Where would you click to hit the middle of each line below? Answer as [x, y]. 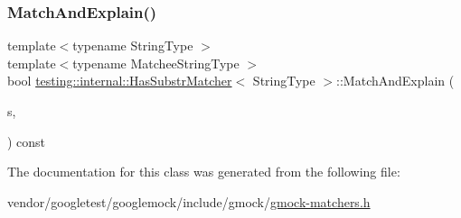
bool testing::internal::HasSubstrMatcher [120, 81]
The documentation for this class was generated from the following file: [204, 172]
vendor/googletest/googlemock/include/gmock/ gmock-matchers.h [189, 201]
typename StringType [133, 45]
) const [27, 141]
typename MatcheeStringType [156, 63]
